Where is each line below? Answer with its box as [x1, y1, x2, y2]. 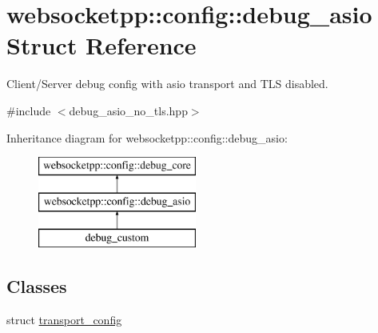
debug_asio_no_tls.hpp [69, 102, 188, 118]
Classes [6, 274, 67, 299]
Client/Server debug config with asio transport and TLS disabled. [6, 75, 328, 92]
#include [6, 102, 51, 118]
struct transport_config [6, 311, 122, 328]
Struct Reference [6, 29, 197, 62]
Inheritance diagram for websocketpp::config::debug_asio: [6, 129, 288, 146]
